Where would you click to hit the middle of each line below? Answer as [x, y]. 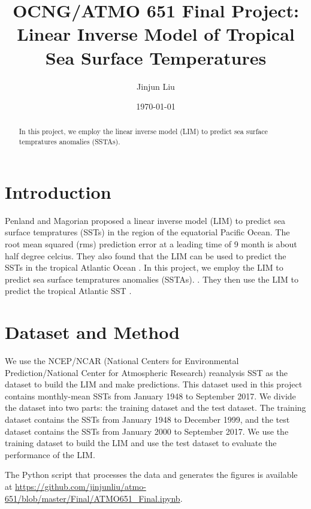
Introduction [58, 191]
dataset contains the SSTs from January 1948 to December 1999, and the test [147, 419]
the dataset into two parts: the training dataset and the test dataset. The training [155, 407]
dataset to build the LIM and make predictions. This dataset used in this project [154, 384]
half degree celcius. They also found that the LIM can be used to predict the [146, 255]
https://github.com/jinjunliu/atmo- [81, 486]
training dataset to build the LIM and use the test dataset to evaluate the [141, 443]
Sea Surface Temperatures [156, 57]
